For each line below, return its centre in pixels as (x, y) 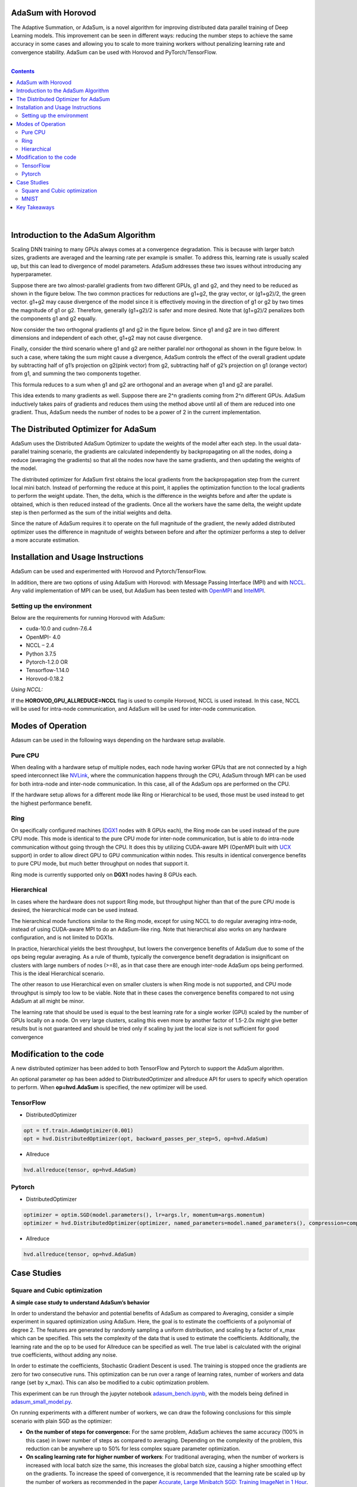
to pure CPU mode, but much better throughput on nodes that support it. (100, 864)
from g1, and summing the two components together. (76, 374)
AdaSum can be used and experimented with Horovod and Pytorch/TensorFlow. (109, 572)
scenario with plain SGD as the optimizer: (62, 1421)
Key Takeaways (35, 207)
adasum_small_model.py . (42, 1401)
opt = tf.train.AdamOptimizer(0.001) (79, 1130)
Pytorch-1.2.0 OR (47, 662)
